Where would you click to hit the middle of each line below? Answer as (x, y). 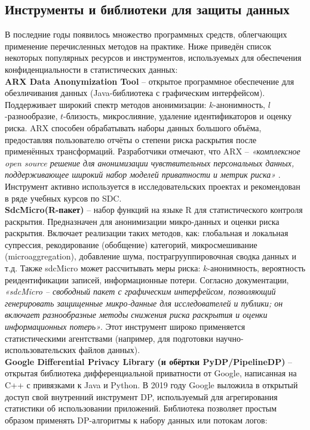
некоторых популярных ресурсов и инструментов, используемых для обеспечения (153, 58)
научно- (230, 338)
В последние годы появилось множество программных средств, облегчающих (146, 34)
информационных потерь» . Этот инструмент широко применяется (125, 327)
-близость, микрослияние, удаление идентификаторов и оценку (178, 116)
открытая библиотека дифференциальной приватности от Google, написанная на (151, 373)
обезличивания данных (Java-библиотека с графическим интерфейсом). (135, 93)
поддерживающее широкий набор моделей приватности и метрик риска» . (143, 174)
